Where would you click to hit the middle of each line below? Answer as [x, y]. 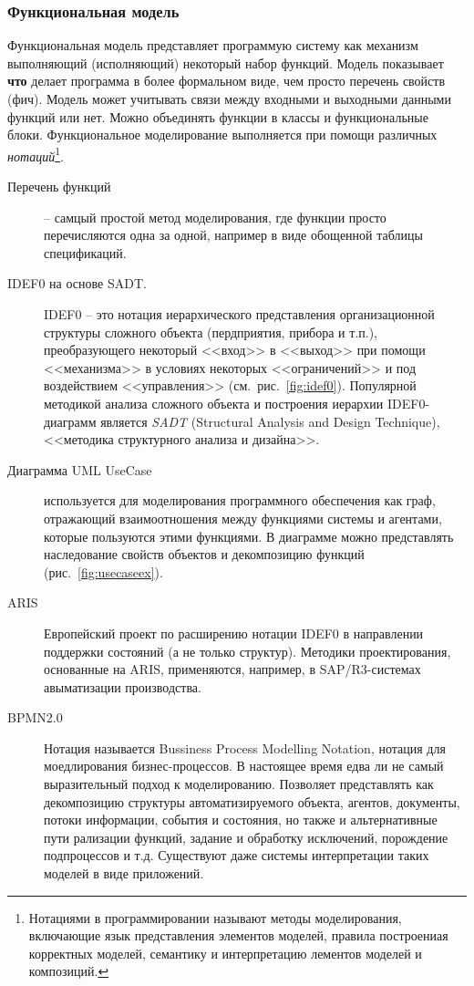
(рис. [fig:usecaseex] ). [103, 571]
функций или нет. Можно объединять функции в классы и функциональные [218, 116]
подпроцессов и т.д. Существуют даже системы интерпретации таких [237, 855]
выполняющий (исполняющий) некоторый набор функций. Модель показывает [226, 62]
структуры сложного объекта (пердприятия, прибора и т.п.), [211, 332]
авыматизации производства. [123, 686]
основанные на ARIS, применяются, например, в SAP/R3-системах [232, 669]
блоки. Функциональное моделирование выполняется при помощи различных [222, 135]
